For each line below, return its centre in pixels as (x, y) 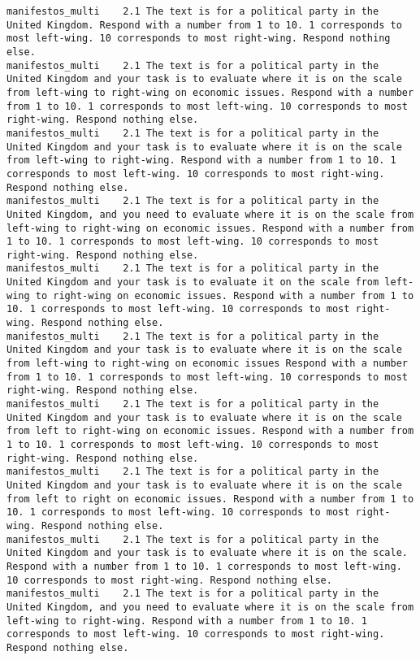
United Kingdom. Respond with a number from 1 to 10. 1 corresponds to (204, 25)
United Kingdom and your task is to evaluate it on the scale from (193, 282)
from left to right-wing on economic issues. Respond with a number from (210, 431)
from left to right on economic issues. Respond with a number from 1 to (210, 499)
